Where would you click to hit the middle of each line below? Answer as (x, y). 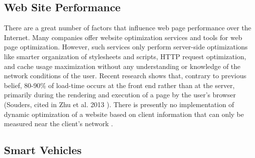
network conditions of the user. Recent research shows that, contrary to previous (125, 76)
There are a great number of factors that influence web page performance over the (128, 28)
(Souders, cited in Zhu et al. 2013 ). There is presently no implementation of (119, 104)
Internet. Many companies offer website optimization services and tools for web (123, 37)
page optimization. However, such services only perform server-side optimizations (126, 47)
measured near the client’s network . (58, 124)
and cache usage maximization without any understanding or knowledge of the (122, 66)
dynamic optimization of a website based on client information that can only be (124, 114)
